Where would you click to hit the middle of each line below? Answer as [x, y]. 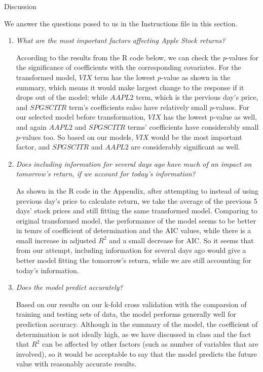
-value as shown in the [196, 77]
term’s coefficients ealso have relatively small [138, 107]
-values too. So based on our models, [76, 137]
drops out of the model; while [62, 97]
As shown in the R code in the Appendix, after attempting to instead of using [137, 190]
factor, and [33, 147]
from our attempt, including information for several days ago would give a [131, 250]
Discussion [20, 6]
